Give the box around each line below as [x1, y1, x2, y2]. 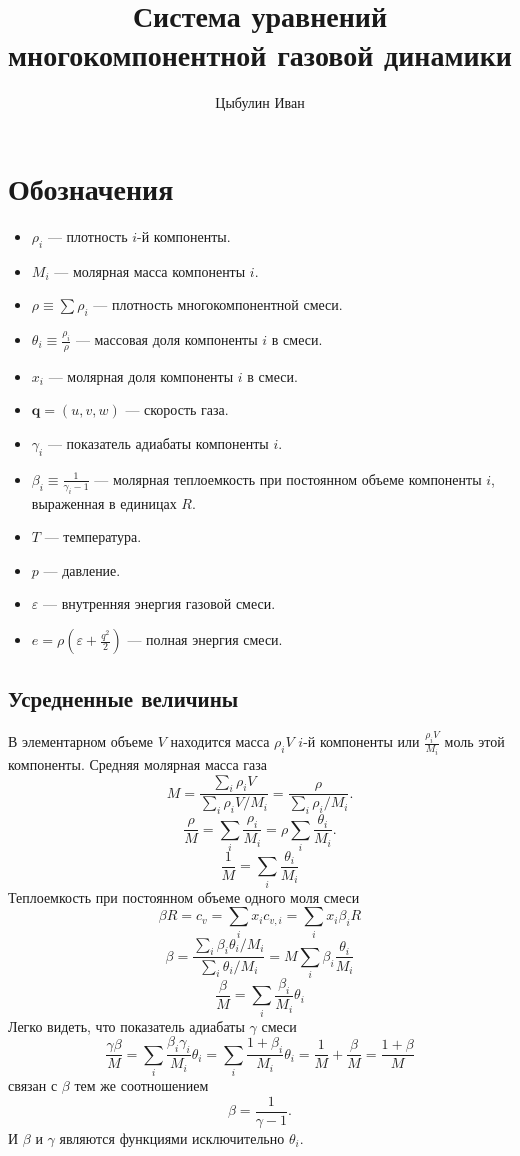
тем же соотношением [74, 1074, 209, 1095]
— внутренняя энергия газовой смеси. [42, 593, 276, 614]
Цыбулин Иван [215, 92, 305, 113]
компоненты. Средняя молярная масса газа [8, 753, 268, 774]
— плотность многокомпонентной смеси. [93, 294, 343, 315]
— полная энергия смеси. [127, 629, 283, 649]
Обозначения [8, 167, 174, 208]
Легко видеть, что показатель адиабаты [8, 1015, 245, 1036]
